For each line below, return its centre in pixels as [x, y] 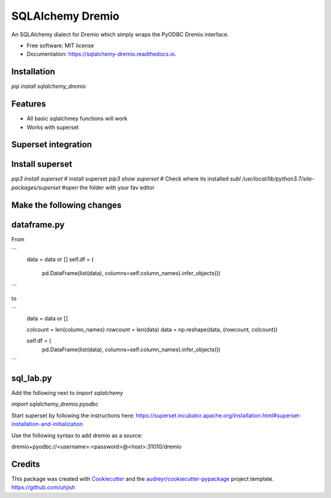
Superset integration [51, 145]
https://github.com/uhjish [43, 488]
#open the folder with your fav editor [108, 187]
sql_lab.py [32, 378]
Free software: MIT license [60, 45]
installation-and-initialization [47, 424]
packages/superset [36, 187]
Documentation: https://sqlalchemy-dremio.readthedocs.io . [102, 54]
